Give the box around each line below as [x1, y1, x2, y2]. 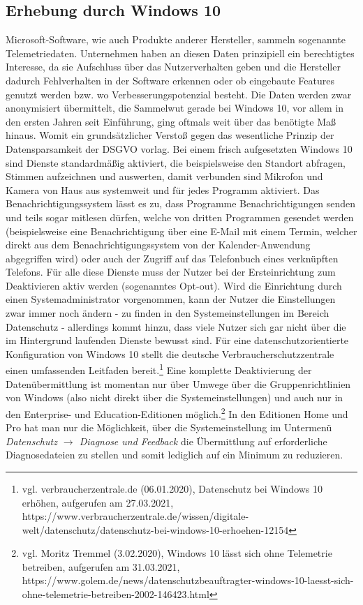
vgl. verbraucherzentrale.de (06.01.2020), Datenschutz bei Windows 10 [22, 481, 323, 495]
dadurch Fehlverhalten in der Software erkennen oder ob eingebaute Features [6, 73, 334, 87]
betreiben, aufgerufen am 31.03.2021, [22, 559, 180, 574]
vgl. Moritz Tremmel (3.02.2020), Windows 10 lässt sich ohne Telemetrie [22, 546, 332, 560]
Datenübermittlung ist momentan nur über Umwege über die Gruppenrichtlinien [6, 376, 351, 391]
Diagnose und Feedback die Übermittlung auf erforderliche [79, 433, 327, 448]
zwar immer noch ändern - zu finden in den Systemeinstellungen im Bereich [6, 306, 329, 320]
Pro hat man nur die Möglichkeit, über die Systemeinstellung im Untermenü [6, 420, 332, 435]
